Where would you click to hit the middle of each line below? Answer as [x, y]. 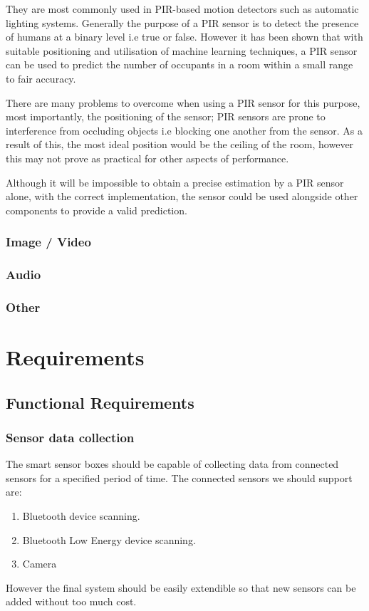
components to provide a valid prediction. [97, 210]
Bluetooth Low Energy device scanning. [109, 539]
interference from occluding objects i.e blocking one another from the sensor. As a [184, 130]
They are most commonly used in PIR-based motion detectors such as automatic [182, 9]
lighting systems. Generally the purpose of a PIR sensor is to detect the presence [182, 22]
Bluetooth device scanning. [81, 516]
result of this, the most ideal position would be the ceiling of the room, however [180, 144]
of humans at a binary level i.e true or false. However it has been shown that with [184, 37]
